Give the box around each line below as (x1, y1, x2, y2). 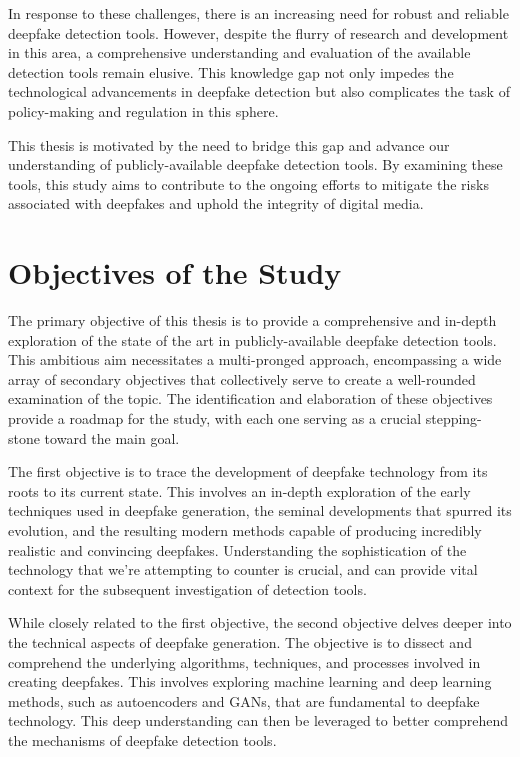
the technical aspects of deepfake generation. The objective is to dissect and (8, 631, 472, 652)
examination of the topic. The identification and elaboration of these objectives (8, 388, 493, 409)
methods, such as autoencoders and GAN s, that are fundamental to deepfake (8, 690, 480, 711)
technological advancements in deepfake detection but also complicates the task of (8, 81, 510, 102)
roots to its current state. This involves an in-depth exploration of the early (8, 480, 471, 501)
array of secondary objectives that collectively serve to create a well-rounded (8, 368, 476, 389)
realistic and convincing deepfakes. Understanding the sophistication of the (8, 539, 467, 560)
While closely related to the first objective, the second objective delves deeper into (8, 612, 512, 633)
